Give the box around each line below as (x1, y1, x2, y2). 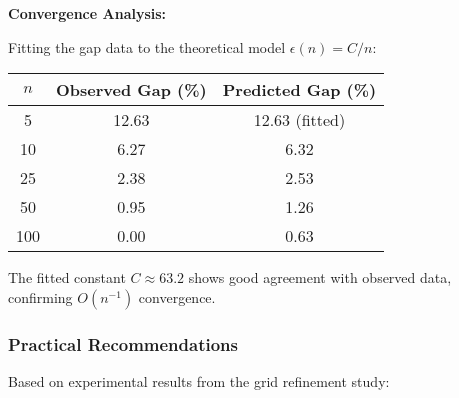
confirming (8, 286, 73, 307)
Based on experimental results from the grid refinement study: (8, 371, 390, 391)
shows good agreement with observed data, (188, 267, 452, 288)
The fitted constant (8, 267, 126, 288)
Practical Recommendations (8, 331, 238, 356)
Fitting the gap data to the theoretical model (8, 36, 286, 57)
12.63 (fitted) (253, 108, 346, 132)
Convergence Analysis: (8, 3, 167, 23)
